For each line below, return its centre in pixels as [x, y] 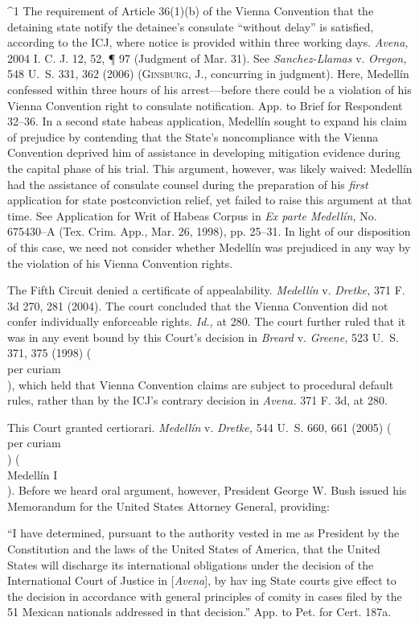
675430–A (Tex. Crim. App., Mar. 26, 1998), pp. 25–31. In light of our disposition [209, 231]
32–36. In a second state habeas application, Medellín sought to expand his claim [207, 121]
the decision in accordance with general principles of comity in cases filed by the [205, 596]
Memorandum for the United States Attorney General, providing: [168, 506]
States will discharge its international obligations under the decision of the [191, 564]
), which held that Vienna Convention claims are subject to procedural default [201, 384]
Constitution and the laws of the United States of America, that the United [194, 549]
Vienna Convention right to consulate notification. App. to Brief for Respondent [205, 105]
